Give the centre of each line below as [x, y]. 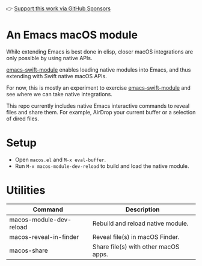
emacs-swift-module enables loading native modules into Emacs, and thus [99, 70]
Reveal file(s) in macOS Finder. [136, 237]
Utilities [26, 190]
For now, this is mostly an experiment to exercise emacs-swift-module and [99, 88]
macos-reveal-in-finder [44, 237]
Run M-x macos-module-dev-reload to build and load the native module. [102, 166]
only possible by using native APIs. [49, 58]
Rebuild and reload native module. [140, 223]
